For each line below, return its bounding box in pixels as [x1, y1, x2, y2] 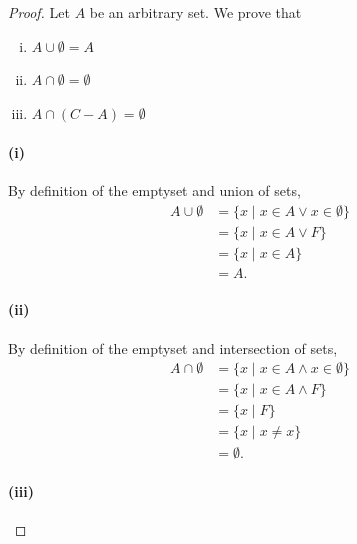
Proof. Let [8, 2, 70, 22]
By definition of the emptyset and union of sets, [8, 180, 301, 201]
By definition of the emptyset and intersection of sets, [8, 337, 338, 358]
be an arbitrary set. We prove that [89, 2, 302, 22]
